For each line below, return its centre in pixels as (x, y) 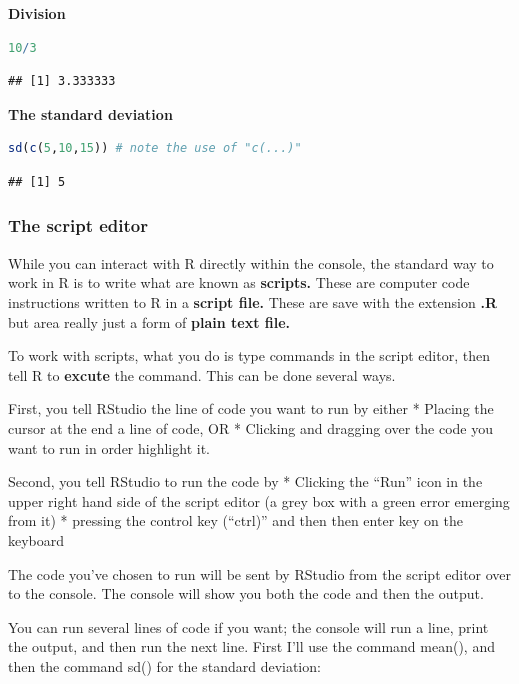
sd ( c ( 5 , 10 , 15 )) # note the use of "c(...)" (155, 148)
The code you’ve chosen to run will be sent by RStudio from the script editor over (260, 573)
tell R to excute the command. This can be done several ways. (202, 374)
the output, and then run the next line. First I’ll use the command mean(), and (251, 646)
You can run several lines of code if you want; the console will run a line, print (248, 626)
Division (37, 13)
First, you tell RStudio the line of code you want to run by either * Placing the (251, 408)
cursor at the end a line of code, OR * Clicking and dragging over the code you (250, 427)
